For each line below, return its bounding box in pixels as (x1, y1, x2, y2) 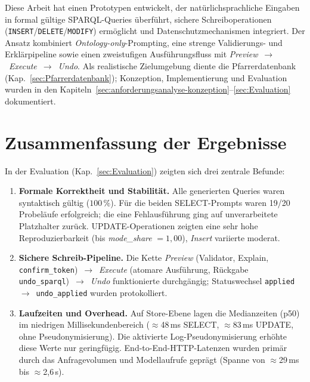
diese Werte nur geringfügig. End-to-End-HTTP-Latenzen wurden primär (18, 341, 287, 354)
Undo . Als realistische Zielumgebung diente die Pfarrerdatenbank (58, 60, 296, 72)
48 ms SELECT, (160, 318, 219, 331)
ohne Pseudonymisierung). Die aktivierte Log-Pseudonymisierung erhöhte (18, 329, 287, 342)
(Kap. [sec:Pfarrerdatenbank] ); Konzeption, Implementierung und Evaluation (5, 71, 287, 84)
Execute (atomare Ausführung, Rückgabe (99, 263, 249, 275)
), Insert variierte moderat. (182, 231, 280, 244)
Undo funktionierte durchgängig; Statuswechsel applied (90, 275, 295, 287)
